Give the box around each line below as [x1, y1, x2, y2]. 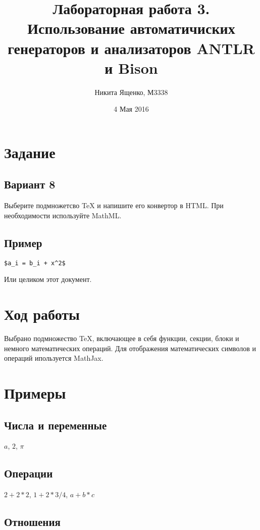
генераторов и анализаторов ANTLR [8, 37, 255, 58]
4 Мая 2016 [114, 104, 149, 114]
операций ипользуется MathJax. [4, 353, 103, 363]
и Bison [105, 57, 158, 78]
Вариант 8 [4, 176, 56, 192]
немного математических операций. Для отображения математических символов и [4, 343, 256, 353]
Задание [4, 141, 56, 162]
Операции [4, 465, 53, 481]
